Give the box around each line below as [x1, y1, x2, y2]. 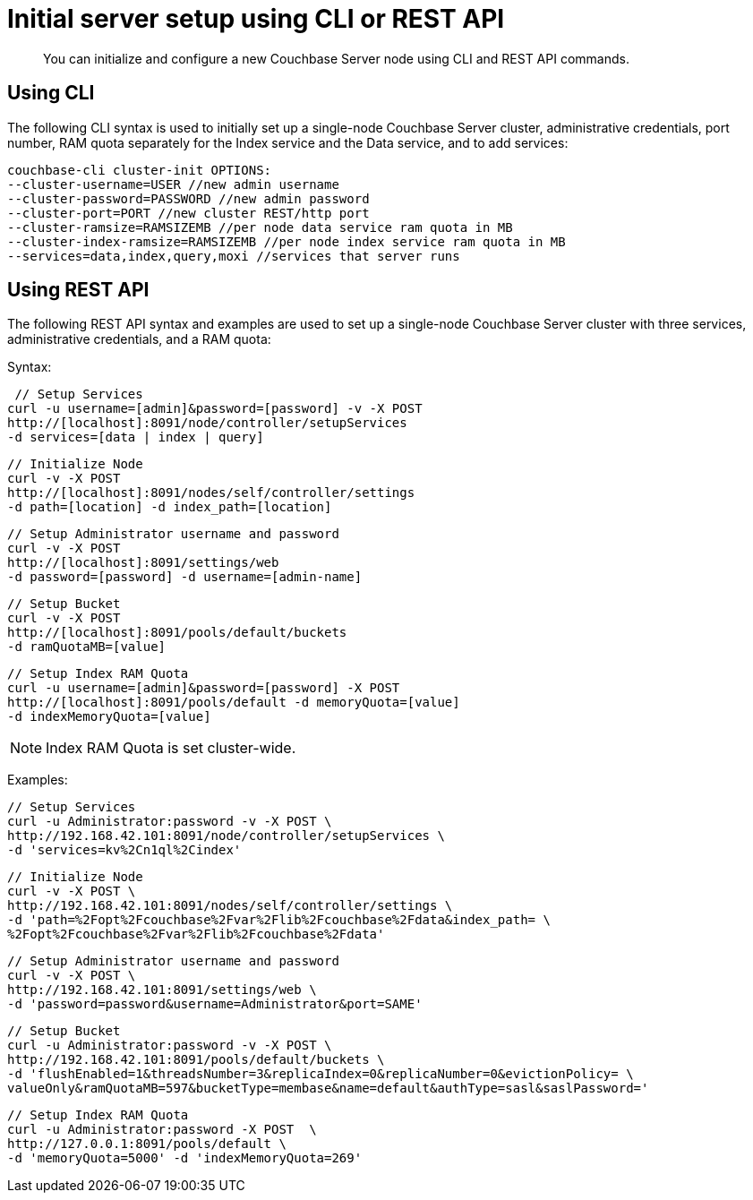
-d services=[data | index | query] [7, 430, 264, 445]
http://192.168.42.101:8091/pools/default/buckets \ [7, 1052, 385, 1067]
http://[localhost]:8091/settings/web [7, 555, 279, 570]
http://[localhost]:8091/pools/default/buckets [7, 625, 347, 640]
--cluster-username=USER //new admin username [7, 176, 339, 192]
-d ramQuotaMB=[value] [7, 639, 167, 655]
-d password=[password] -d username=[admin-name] [7, 570, 363, 585]
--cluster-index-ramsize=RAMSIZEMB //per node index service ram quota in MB [7, 234, 566, 249]
